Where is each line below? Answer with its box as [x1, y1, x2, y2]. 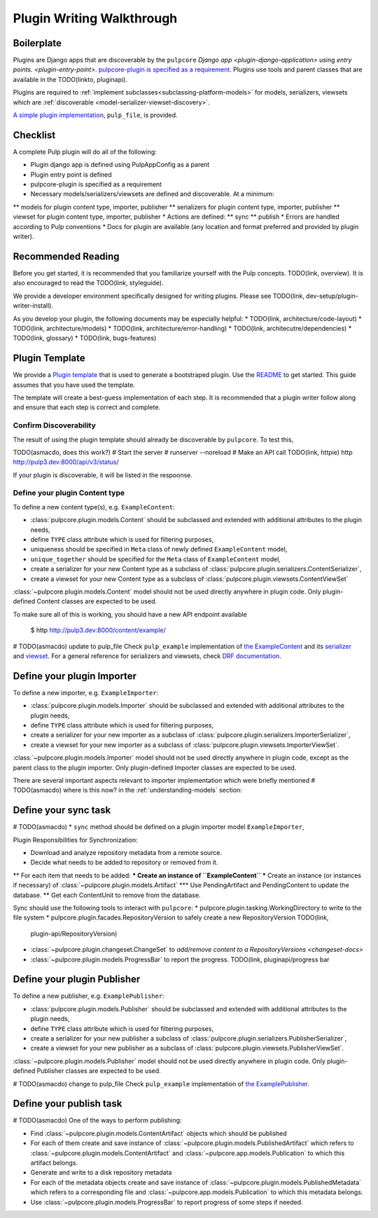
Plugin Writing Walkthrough [13, 11, 178, 26]
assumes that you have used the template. [13, 381, 136, 389]
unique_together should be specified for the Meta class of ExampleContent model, [30, 554, 281, 563]
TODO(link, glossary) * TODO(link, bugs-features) [13, 334, 157, 343]
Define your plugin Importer [13, 670, 136, 682]
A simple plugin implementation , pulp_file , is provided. [13, 111, 178, 119]
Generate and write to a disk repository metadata [30, 1168, 172, 1177]
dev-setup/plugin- [305, 292, 358, 300]
